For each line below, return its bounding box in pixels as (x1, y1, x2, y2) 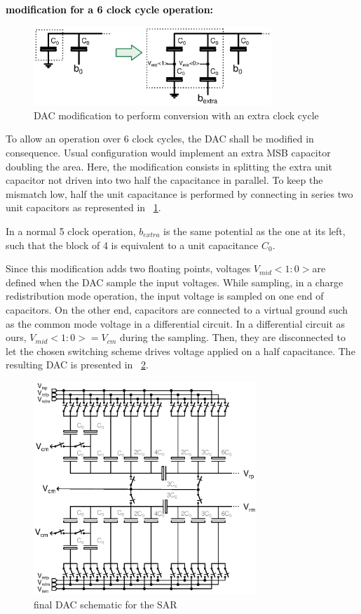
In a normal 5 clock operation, (6, 223, 136, 238)
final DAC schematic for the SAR (34, 596, 177, 611)
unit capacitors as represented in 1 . (6, 200, 161, 215)
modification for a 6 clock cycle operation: (6, 2, 214, 16)
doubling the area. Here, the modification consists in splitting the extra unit (6, 159, 332, 173)
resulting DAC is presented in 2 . (6, 357, 149, 372)
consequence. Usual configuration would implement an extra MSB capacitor (6, 145, 331, 159)
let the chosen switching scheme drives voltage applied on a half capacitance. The (6, 343, 355, 358)
